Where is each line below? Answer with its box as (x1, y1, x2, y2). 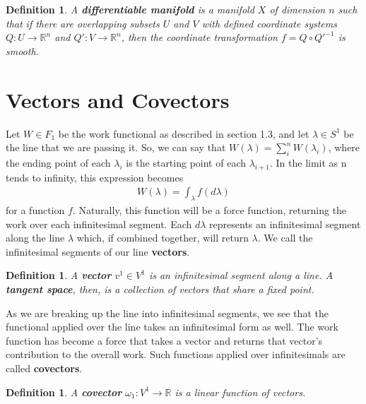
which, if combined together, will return (76, 230, 249, 245)
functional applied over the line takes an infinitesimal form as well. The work (6, 319, 338, 334)
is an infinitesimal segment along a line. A (148, 268, 333, 283)
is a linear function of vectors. (175, 384, 306, 399)
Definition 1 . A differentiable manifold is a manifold (6, 2, 254, 16)
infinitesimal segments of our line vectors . (6, 244, 190, 259)
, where (328, 140, 360, 155)
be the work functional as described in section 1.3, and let (58, 126, 309, 141)
